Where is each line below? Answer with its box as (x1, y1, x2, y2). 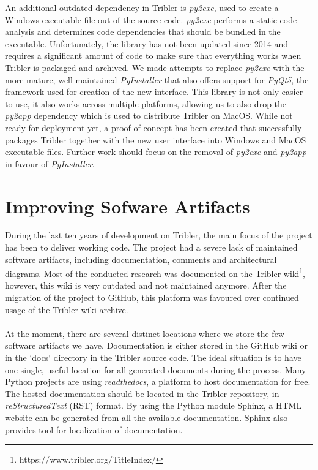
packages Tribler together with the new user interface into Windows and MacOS (5, 133, 306, 146)
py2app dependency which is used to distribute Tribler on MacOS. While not (5, 109, 293, 122)
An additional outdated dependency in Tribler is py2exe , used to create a (5, 1, 279, 13)
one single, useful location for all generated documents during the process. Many (5, 363, 306, 376)
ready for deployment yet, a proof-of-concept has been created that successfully (5, 121, 302, 134)
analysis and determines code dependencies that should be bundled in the (5, 25, 281, 38)
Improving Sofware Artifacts (5, 193, 250, 218)
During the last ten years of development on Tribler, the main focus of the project (5, 229, 312, 241)
